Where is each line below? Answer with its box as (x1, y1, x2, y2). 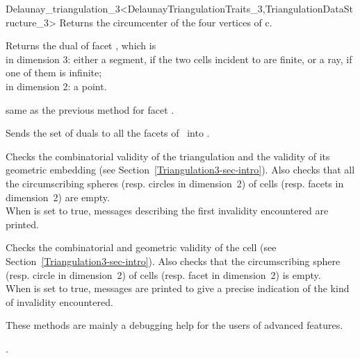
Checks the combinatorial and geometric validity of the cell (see (6, 240, 277, 255)
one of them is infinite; (6, 65, 102, 80)
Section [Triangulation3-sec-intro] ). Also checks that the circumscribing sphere (6, 253, 341, 268)
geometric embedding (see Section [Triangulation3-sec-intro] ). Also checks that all (6, 162, 355, 177)
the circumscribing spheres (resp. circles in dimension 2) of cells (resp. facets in (6, 176, 344, 190)
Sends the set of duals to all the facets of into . (6, 126, 210, 140)
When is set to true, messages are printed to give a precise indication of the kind (6, 281, 350, 296)
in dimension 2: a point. (6, 78, 107, 93)
